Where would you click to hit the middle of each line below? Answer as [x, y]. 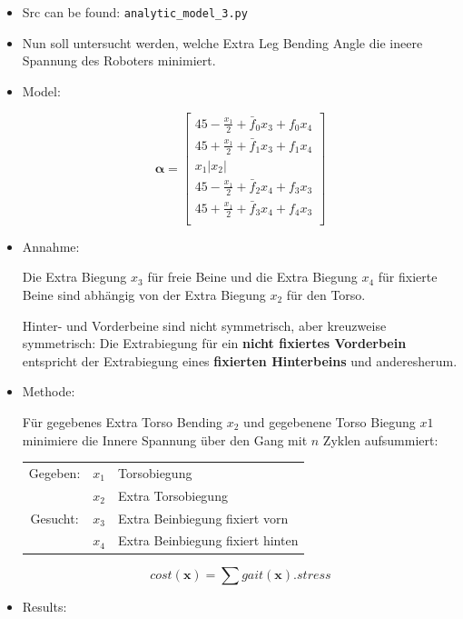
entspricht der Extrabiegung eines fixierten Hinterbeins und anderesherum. [240, 360]
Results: [44, 606]
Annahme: [51, 246]
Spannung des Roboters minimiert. [119, 60]
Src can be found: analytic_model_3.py [135, 12]
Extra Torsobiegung [173, 495]
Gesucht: [54, 518]
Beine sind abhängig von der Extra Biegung [144, 295]
